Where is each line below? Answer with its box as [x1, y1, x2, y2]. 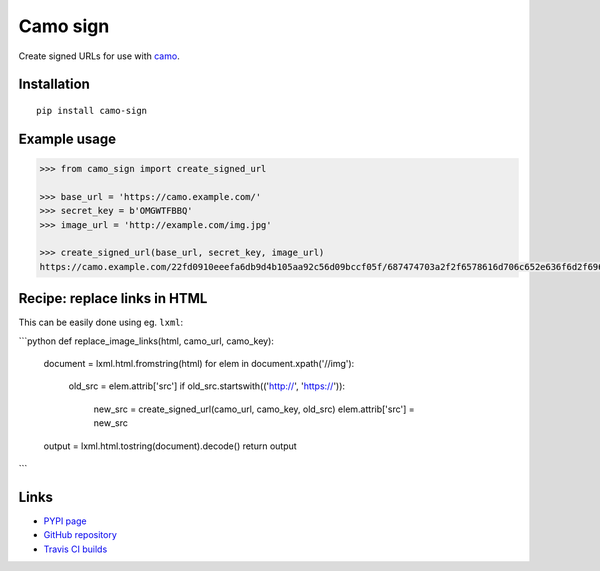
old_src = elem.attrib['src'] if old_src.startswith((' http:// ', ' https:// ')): [68, 380, 345, 392]
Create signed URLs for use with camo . [18, 50, 180, 62]
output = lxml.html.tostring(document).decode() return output [43, 440, 297, 452]
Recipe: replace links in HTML [18, 290, 208, 307]
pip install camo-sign [36, 105, 148, 116]
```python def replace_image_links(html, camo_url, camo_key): [18, 335, 275, 347]
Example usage [18, 130, 117, 147]
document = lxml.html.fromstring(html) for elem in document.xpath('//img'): [43, 357, 355, 369]
